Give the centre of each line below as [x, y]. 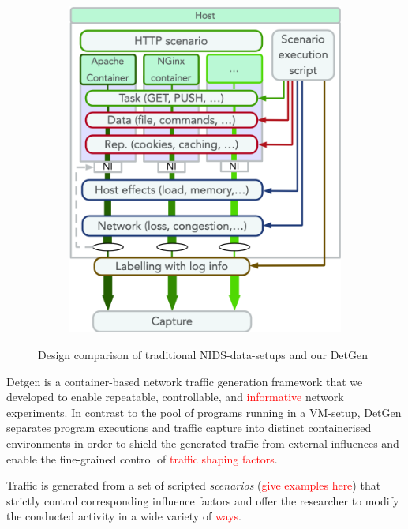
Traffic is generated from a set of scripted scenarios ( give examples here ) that [194, 485]
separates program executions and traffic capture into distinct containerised [189, 428]
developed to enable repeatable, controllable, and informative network [175, 397]
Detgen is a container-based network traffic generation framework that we [185, 381]
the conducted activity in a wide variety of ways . [124, 516]
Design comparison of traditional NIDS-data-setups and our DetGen [203, 355]
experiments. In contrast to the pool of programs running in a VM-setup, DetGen [204, 412]
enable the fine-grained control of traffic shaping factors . [142, 458]
